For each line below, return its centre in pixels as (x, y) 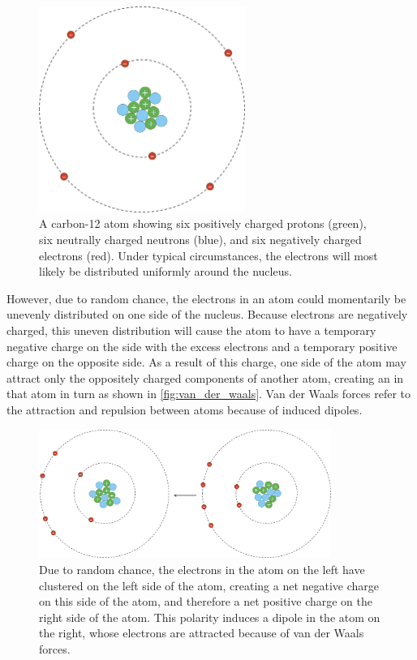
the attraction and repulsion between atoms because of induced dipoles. (185, 410)
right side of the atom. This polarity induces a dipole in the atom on (210, 617)
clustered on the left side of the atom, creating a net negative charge (209, 585)
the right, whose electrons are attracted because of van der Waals (202, 633)
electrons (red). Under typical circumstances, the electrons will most (208, 255)
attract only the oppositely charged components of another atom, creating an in (205, 377)
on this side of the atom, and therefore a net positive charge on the (206, 601)
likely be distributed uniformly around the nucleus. (166, 271)
